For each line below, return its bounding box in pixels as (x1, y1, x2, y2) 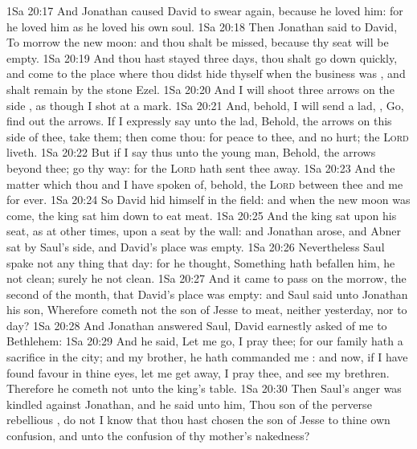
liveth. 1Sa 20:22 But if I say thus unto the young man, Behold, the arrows (6, 144, 376, 161)
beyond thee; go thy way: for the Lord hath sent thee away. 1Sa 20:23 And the (6, 159, 395, 176)
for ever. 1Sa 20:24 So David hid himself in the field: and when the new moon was (6, 191, 411, 208)
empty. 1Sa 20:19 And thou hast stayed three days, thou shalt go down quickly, (6, 49, 398, 66)
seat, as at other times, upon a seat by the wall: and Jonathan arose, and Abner (6, 222, 402, 239)
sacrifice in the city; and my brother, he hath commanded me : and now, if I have (6, 349, 408, 365)
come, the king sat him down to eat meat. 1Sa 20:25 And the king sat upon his (6, 206, 397, 223)
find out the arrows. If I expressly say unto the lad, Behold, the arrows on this (6, 112, 392, 129)
